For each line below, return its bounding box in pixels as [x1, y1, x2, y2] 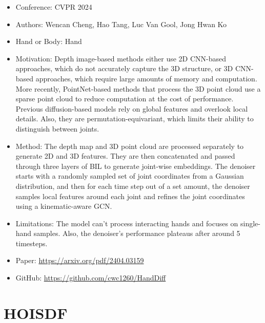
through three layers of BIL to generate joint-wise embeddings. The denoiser [15, 160, 256, 171]
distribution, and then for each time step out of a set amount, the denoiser [15, 180, 250, 191]
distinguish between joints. [15, 123, 99, 134]
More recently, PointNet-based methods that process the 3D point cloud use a [15, 83, 261, 94]
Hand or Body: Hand [15, 36, 82, 47]
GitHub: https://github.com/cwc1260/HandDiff [15, 272, 166, 283]
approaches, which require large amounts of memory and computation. [35, 73, 257, 83]
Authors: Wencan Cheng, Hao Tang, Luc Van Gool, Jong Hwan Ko [15, 18, 227, 29]
